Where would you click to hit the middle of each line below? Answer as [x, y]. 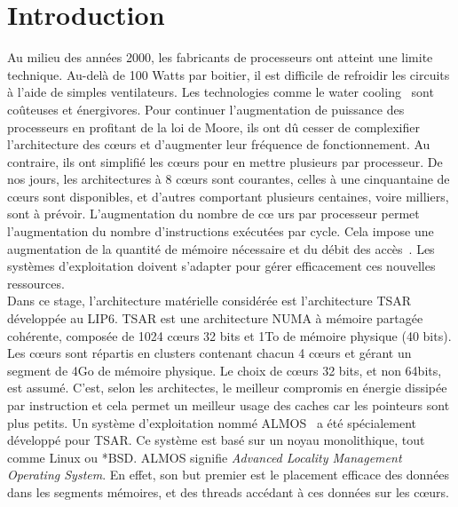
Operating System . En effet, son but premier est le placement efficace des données [229, 475]
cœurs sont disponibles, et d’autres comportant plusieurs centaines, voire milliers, [228, 196]
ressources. [36, 283]
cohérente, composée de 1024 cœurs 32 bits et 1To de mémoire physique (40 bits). [229, 335]
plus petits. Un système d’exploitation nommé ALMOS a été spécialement [212, 422]
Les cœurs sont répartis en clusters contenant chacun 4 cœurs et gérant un [209, 353]
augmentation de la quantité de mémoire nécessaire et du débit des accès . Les [221, 248]
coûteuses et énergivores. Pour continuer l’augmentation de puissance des [206, 109]
